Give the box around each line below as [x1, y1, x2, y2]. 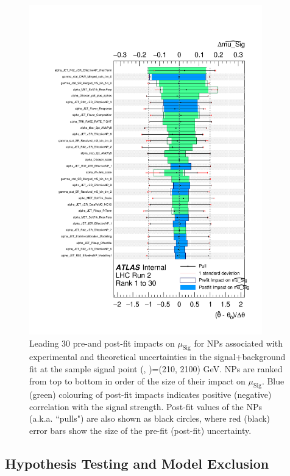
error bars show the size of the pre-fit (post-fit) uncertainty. [29, 424, 252, 437]
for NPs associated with [194, 336, 283, 349]
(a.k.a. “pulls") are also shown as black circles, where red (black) [29, 412, 271, 425]
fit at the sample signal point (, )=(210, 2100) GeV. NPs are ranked [29, 362, 283, 375]
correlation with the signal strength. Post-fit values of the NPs [29, 400, 263, 413]
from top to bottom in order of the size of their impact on [29, 374, 246, 387]
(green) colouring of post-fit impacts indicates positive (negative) [29, 388, 272, 401]
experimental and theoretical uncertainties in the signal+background [29, 350, 286, 363]
